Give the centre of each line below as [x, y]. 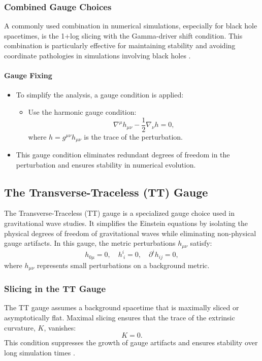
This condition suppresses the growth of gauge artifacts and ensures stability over [131, 342]
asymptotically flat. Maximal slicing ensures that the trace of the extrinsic [120, 317]
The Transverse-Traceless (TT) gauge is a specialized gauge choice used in [120, 213]
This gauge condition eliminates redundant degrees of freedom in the [123, 155]
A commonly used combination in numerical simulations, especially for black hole [131, 26]
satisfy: [201, 243]
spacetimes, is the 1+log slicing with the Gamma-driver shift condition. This [123, 35]
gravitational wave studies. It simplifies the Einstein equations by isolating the [126, 223]
